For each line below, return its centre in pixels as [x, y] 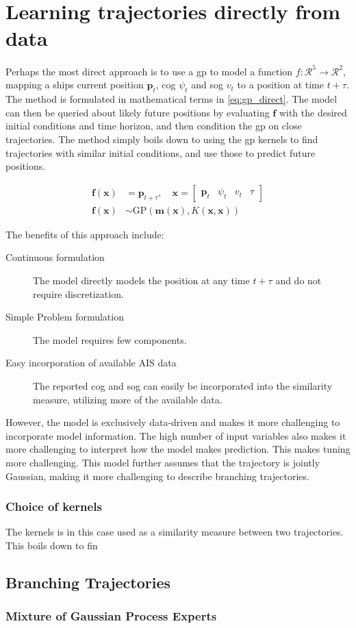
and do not [298, 280]
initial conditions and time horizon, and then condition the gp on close [154, 126]
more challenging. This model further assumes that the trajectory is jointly [163, 462]
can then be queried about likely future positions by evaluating [138, 112]
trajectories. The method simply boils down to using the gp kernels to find [162, 139]
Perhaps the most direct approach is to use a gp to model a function [149, 71]
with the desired [313, 112]
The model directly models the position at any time [141, 280]
